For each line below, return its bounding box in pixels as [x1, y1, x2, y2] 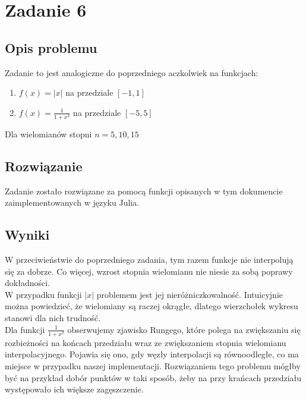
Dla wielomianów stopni [5, 127, 92, 140]
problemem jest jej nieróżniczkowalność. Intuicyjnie [96, 288, 283, 300]
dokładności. [5, 277, 50, 289]
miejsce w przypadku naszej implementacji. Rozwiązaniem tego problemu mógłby [5, 359, 301, 372]
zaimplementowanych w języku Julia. [5, 196, 140, 209]
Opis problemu [5, 38, 97, 56]
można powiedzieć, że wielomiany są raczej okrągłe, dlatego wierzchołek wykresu [5, 300, 298, 312]
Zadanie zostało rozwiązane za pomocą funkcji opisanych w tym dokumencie [5, 184, 283, 197]
